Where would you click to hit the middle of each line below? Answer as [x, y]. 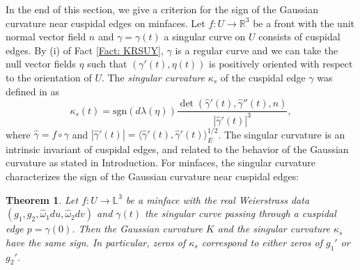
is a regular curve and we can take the [257, 50]
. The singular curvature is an [282, 134]
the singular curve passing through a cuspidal [241, 213]
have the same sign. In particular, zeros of [96, 242]
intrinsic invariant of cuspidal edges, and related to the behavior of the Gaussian [177, 149]
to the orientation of [49, 77]
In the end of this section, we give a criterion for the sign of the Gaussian [162, 9]
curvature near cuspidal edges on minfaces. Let [105, 23]
